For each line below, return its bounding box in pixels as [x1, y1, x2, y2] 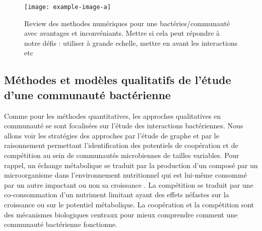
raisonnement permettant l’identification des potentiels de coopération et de [4, 140, 238, 150]
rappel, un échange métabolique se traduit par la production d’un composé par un [4, 160, 258, 170]
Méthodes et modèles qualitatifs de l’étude [4, 72, 231, 88]
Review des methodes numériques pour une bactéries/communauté [24, 18, 230, 28]
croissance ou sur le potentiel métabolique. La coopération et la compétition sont [4, 199, 254, 209]
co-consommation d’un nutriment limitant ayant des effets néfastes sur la [4, 189, 229, 200]
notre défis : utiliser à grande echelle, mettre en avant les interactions [24, 37, 238, 48]
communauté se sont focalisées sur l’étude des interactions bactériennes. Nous [4, 120, 243, 131]
